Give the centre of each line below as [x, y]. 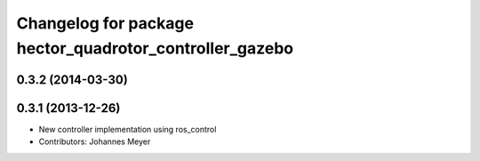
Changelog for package [105, 23]
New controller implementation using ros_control [128, 129]
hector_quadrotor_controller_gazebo [155, 48]
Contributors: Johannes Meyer [95, 141]
